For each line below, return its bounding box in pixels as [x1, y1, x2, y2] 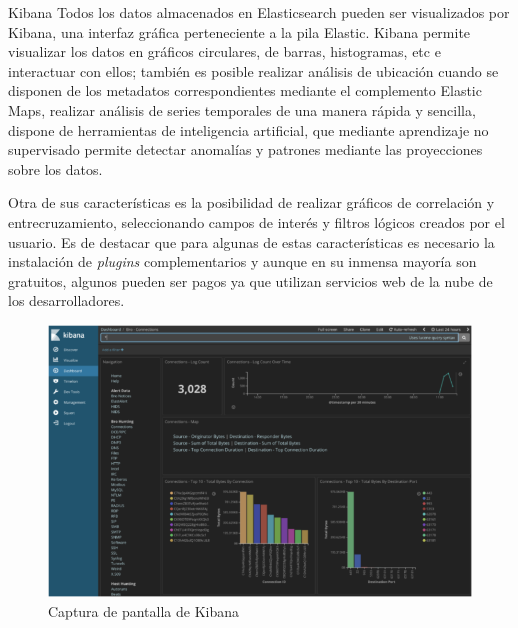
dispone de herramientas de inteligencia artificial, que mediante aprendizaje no [8, 119, 489, 140]
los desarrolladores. [8, 290, 125, 311]
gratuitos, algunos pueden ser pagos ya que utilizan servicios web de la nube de [8, 270, 493, 291]
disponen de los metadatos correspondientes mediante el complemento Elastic [8, 80, 482, 101]
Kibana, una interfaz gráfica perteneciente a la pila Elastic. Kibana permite [8, 21, 471, 42]
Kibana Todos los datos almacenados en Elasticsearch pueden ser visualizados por [8, 2, 510, 22]
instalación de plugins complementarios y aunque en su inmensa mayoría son [8, 251, 477, 272]
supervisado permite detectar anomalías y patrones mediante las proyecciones [8, 139, 483, 160]
